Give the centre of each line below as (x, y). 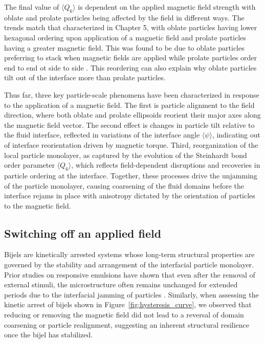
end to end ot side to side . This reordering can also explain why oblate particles (130, 67)
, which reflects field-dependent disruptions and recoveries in (166, 165)
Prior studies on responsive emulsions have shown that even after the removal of (130, 274)
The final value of (32, 7)
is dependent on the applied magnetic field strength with (167, 7)
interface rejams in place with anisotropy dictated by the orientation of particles (130, 196)
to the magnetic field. (38, 205)
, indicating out (236, 135)
